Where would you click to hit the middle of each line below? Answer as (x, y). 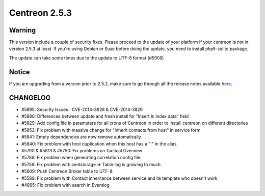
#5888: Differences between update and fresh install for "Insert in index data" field (105, 116)
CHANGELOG (30, 98)
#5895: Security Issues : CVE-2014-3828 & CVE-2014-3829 (82, 109)
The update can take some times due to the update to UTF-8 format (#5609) (87, 58)
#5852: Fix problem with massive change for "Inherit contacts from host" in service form (111, 130)
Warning (23, 30)
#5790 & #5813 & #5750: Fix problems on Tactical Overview (82, 151)
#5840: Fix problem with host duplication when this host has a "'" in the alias (99, 144)
